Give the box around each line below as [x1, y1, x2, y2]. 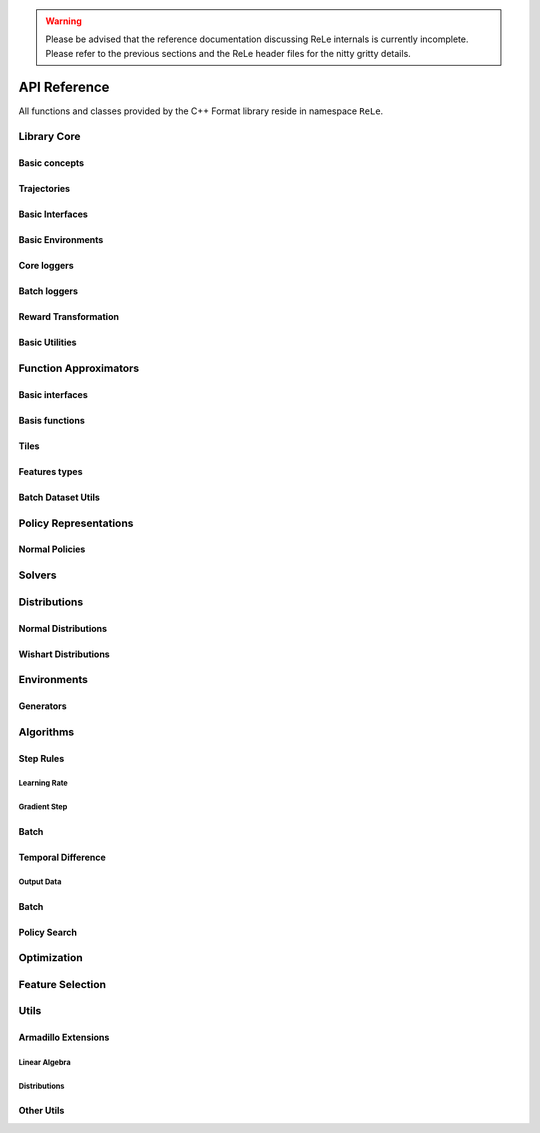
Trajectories [18, 183, 70, 195]
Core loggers [18, 260, 74, 272]
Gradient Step [18, 802, 68, 812]
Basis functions [18, 414, 85, 426]
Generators [18, 700, 67, 712]
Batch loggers [18, 285, 79, 297]
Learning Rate [18, 778, 69, 789]
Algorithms [18, 725, 75, 739]
